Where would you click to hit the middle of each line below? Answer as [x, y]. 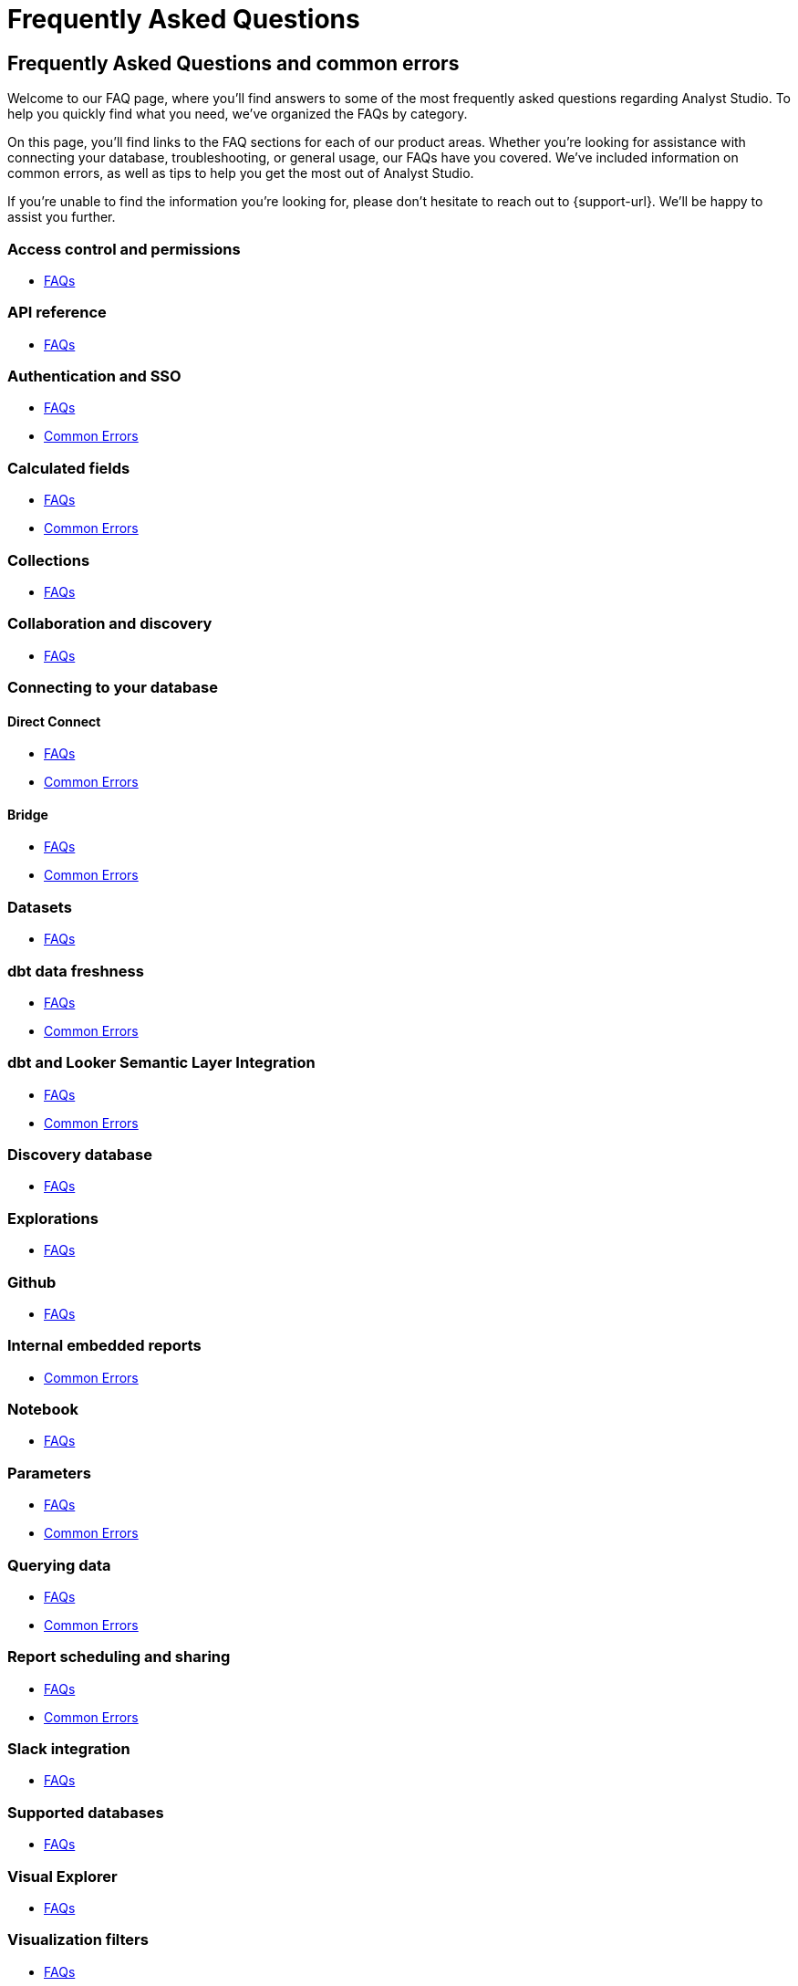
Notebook [43, 1410]
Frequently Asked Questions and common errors [233, 63]
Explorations [53, 1218]
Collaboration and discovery [110, 624]
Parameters [49, 1473]
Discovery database [80, 1155]
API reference [57, 313]
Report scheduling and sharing [119, 1657]
